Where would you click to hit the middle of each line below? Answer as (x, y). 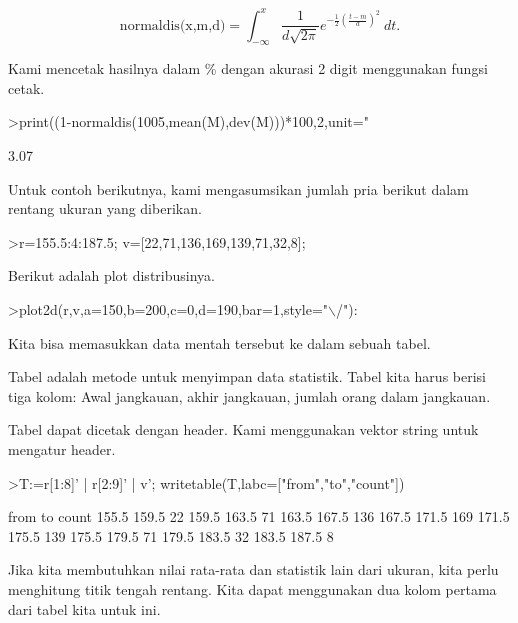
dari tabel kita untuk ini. (84, 608)
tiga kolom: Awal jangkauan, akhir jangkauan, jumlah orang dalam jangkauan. (249, 395)
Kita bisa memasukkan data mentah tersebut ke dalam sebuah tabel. (219, 342)
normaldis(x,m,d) (172, 25)
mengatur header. (62, 449)
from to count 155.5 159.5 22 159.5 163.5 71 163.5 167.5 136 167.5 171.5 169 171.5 (259, 516)
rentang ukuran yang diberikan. (105, 208)
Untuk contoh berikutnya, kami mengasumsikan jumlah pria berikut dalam (238, 188)
